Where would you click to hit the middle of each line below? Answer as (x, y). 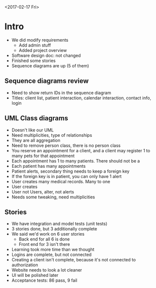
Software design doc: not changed (46, 55)
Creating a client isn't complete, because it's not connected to (74, 260)
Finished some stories (34, 61)
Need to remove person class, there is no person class (66, 145)
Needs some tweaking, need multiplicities (53, 197)
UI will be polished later (35, 275)
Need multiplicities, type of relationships (52, 135)
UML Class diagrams (36, 118)
